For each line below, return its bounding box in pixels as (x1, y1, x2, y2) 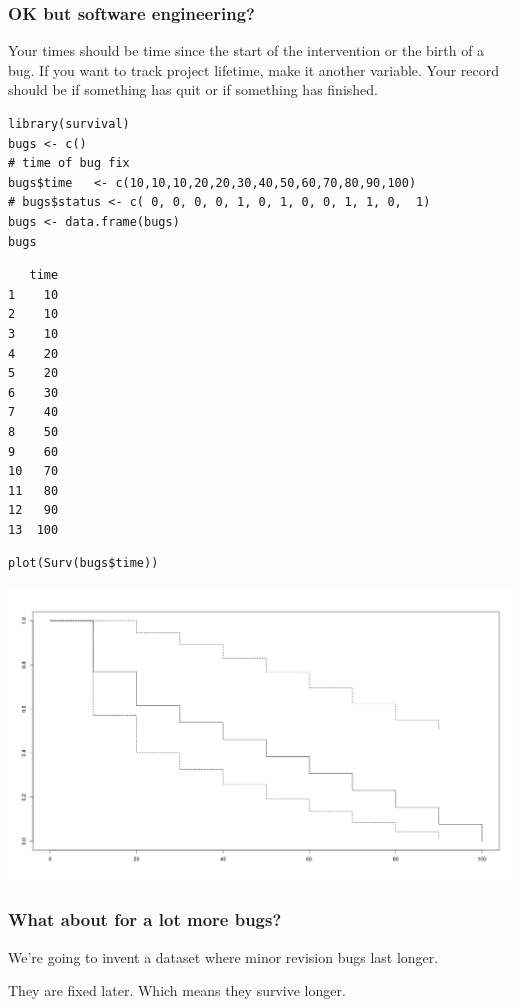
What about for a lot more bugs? (8, 907, 282, 932)
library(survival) (8, 117, 130, 131)
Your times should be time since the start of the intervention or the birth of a (8, 40, 485, 61)
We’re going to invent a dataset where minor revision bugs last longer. (8, 946, 439, 967)
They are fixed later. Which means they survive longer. (8, 980, 346, 1001)
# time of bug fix (8, 156, 130, 171)
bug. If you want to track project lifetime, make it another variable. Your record (8, 59, 500, 80)
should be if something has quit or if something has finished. (8, 79, 378, 100)
